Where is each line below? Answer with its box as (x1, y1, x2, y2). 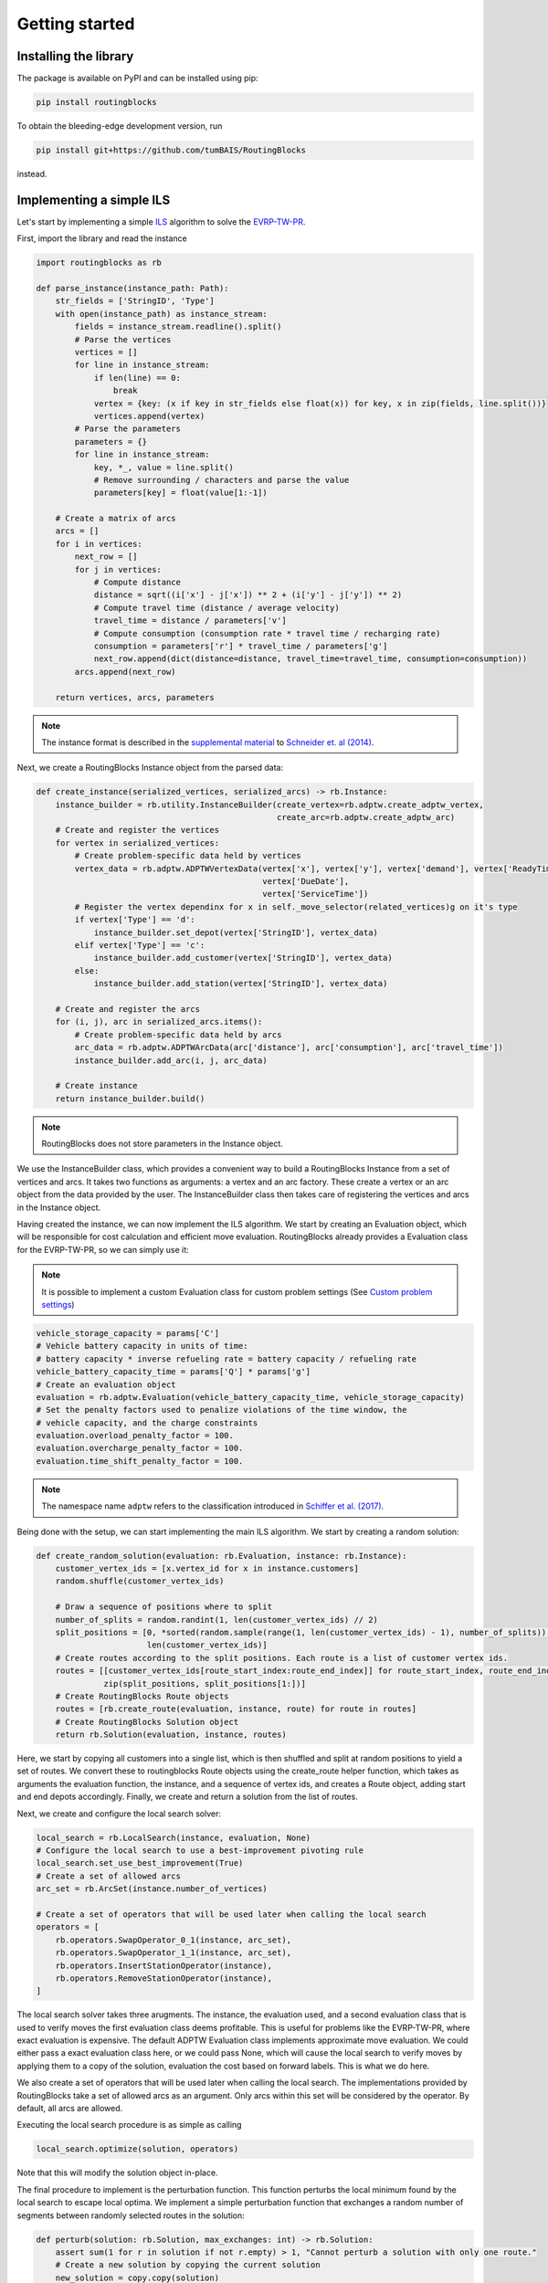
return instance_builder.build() (55, 1093, 205, 1104)
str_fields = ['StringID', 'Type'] (55, 296, 215, 306)
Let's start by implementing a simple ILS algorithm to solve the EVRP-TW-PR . (16, 216, 306, 227)
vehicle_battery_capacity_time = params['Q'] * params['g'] (36, 1366, 311, 1377)
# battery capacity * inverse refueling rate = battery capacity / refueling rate (36, 1353, 417, 1364)
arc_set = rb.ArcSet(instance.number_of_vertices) (36, 1884, 269, 1894)
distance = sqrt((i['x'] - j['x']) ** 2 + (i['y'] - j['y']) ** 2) (93, 590, 403, 600)
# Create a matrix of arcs (55, 513, 177, 524)
